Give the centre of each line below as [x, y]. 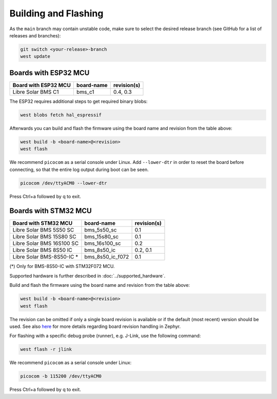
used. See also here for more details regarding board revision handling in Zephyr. [95, 326]
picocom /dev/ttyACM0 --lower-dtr [64, 183]
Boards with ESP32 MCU [50, 72]
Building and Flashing [56, 13]
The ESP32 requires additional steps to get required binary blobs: [78, 101]
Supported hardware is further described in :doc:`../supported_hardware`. [87, 276]
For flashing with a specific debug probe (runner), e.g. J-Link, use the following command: [105, 336]
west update [35, 57]
